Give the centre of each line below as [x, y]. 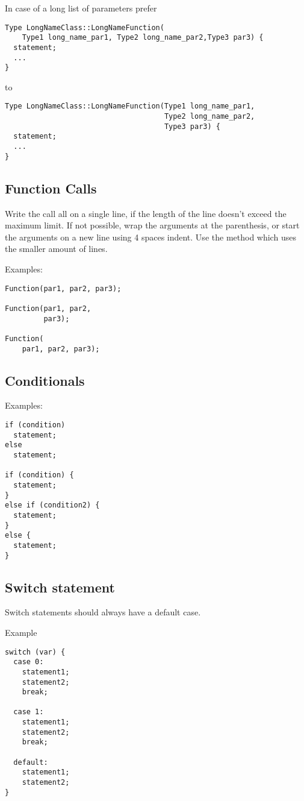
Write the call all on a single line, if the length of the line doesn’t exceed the [146, 213]
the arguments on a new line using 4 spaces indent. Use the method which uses [150, 237]
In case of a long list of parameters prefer [81, 8]
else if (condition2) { [52, 505]
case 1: [29, 712]
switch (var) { [35, 652]
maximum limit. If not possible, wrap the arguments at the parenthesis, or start [152, 225]
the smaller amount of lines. [56, 249]
